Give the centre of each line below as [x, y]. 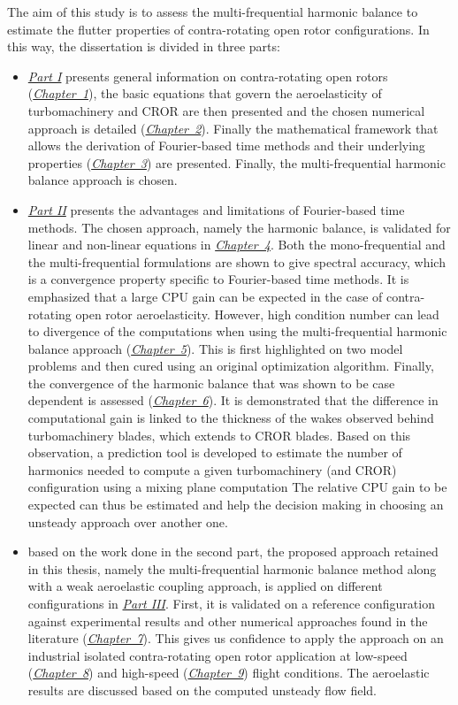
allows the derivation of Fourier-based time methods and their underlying [226, 146]
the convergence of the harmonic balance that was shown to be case [211, 383]
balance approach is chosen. [103, 180]
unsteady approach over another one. [128, 521]
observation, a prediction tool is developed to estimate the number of [215, 452]
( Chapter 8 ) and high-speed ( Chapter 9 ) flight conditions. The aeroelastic [229, 673]
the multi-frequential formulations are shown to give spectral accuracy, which [237, 261]
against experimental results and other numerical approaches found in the [228, 621]
